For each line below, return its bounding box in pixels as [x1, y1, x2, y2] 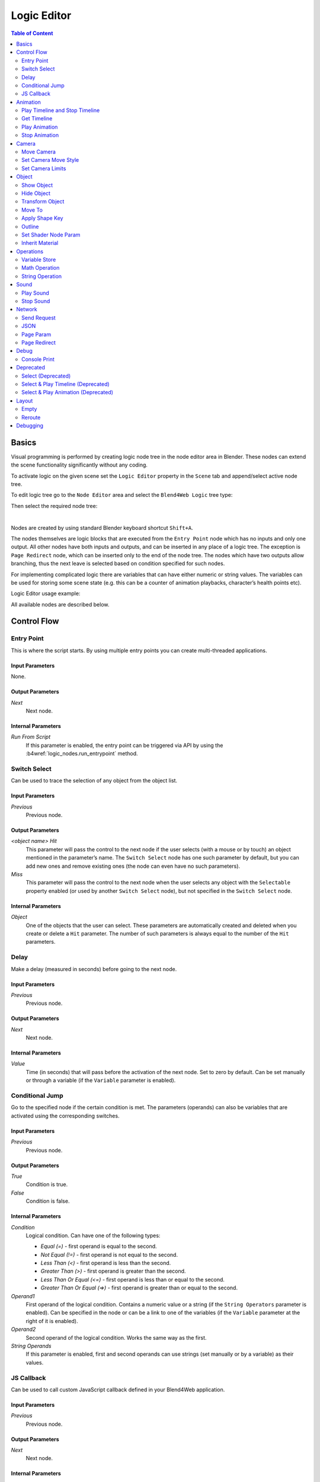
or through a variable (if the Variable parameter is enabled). [25, 1077, 176, 1084]
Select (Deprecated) [21, 372, 71, 379]
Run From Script [11, 733, 50, 740]
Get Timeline [21, 115, 53, 122]
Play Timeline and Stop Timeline [21, 107, 100, 114]
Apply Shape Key [21, 215, 63, 222]
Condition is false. [25, 1197, 70, 1205]
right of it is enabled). [25, 1317, 78, 1324]
